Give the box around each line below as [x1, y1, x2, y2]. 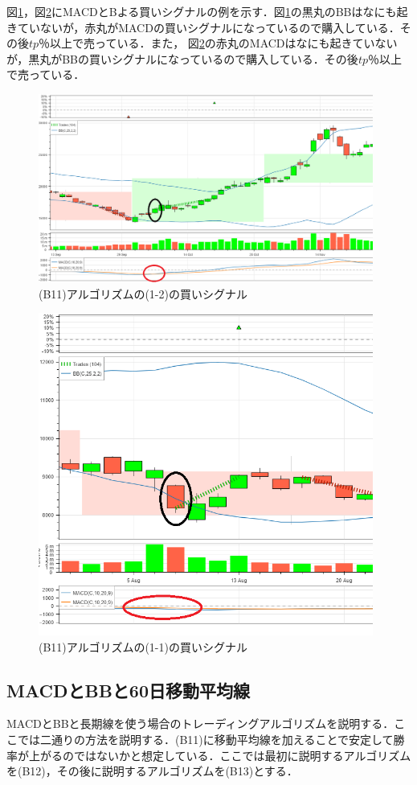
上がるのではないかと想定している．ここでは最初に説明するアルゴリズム [28, 746, 411, 763]
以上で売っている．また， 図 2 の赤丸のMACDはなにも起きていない [50, 35, 398, 51]
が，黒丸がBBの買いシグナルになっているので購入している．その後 [6, 50, 358, 67]
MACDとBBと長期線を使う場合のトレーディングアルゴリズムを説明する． [6, 715, 395, 732]
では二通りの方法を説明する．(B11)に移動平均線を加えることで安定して [17, 731, 394, 748]
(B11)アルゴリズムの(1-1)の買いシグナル [39, 638, 247, 655]
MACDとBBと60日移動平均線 [6, 677, 250, 702]
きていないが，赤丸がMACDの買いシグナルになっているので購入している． [6, 18, 400, 35]
